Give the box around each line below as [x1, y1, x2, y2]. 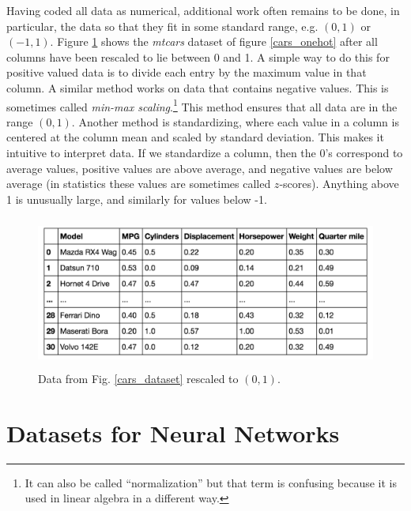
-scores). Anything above [279, 175, 399, 192]
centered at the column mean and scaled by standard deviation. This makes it [6, 129, 384, 145]
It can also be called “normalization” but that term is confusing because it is [25, 474, 398, 490]
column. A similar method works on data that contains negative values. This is [6, 79, 389, 96]
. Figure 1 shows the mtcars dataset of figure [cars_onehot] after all [50, 33, 378, 50]
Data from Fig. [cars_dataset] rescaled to [38, 370, 239, 386]
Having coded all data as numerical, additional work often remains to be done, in [6, 2, 400, 18]
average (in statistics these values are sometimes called [6, 175, 271, 192]
